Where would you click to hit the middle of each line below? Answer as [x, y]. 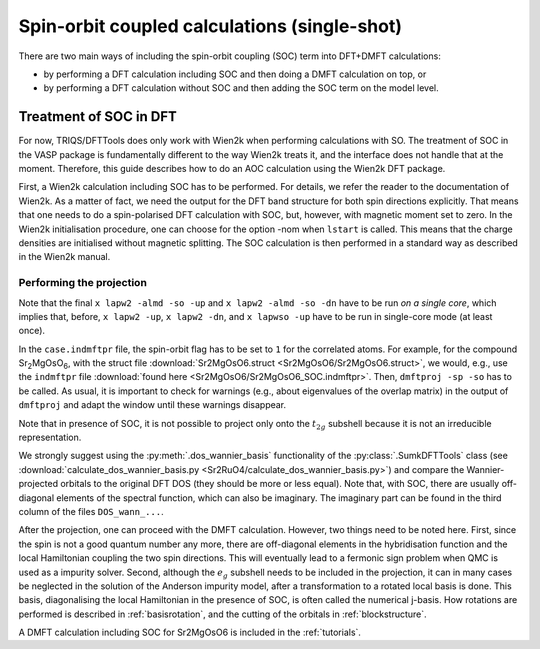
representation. [50, 437]
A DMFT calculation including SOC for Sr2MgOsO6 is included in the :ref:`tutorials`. [190, 632]
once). [31, 331]
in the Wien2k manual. [64, 257]
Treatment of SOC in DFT [97, 116]
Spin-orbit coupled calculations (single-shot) [210, 26]
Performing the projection [82, 283]
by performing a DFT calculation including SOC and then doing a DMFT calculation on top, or [235, 74]
